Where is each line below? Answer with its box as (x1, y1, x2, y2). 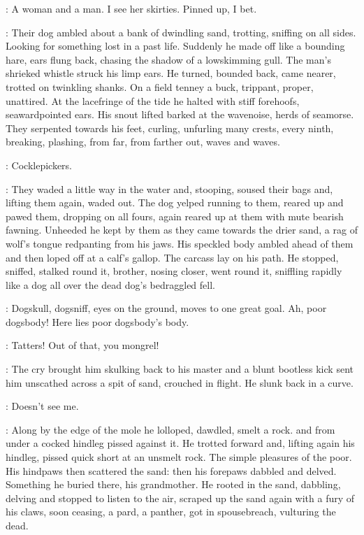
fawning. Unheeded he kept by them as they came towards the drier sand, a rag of (6, 222, 358, 237)
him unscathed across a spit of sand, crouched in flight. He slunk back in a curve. (6, 375, 354, 390)
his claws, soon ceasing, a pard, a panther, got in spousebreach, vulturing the (6, 504, 336, 519)
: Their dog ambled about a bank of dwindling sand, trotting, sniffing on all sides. (6, 24, 356, 39)
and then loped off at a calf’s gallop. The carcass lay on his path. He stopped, (6, 250, 339, 264)
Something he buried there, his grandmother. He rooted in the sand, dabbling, (6, 477, 341, 492)
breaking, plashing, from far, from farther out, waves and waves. (6, 134, 280, 149)
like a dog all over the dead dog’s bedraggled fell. (6, 277, 215, 292)
